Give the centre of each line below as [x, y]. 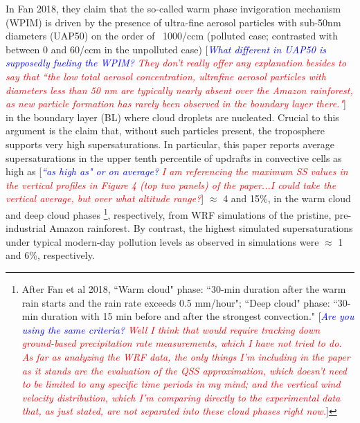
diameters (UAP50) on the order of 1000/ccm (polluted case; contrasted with [172, 36]
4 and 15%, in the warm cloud [287, 198]
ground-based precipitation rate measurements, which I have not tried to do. [182, 343]
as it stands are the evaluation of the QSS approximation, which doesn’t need [184, 370]
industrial [26, 228]
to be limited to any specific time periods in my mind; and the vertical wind [181, 384]
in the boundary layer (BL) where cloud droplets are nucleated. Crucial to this [172, 117]
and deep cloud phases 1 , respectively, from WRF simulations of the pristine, [169, 213]
